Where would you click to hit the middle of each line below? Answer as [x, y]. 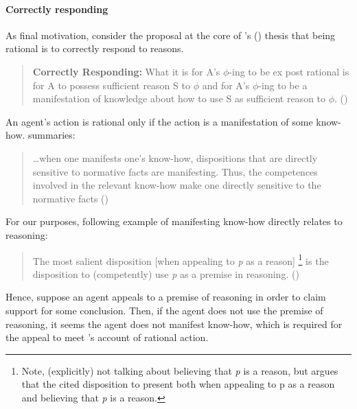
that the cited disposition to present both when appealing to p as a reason [178, 384]
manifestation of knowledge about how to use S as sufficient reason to [179, 98]
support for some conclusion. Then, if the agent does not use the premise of [164, 310]
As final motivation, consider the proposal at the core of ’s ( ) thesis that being [171, 35]
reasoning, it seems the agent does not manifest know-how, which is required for [174, 324]
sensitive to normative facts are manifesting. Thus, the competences [175, 171]
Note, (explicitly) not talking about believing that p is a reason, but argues [180, 370]
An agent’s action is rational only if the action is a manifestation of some [159, 121]
